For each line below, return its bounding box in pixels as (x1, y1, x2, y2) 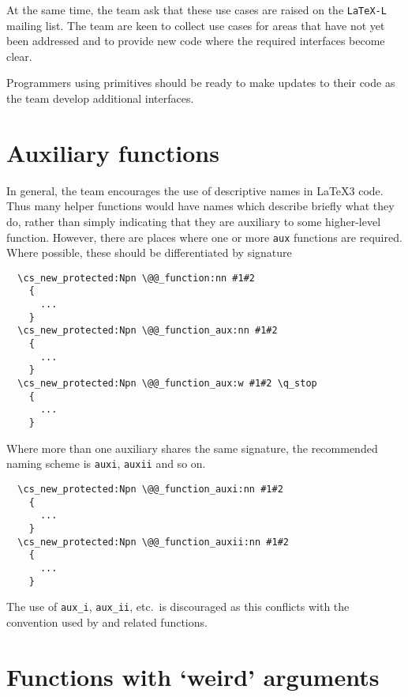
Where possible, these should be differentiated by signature (6, 244, 292, 261)
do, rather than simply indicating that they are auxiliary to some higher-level (6, 213, 381, 229)
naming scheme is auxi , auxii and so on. (6, 455, 206, 472)
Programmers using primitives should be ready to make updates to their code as (6, 74, 395, 91)
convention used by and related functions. (6, 613, 208, 630)
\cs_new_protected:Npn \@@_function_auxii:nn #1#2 (17, 536, 289, 548)
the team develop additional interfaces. (6, 90, 194, 107)
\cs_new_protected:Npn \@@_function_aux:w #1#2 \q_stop (17, 378, 317, 390)
